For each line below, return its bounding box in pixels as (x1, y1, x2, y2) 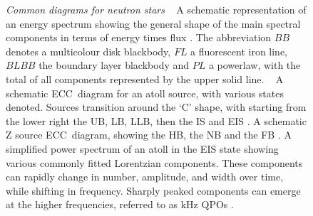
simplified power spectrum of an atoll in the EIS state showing (6, 141, 279, 156)
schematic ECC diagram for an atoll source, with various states (6, 85, 284, 100)
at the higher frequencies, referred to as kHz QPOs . (6, 197, 234, 212)
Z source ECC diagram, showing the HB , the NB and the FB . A (6, 127, 292, 142)
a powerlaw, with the (208, 58, 301, 72)
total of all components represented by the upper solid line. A (6, 71, 284, 86)
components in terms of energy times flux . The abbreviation (6, 30, 272, 45)
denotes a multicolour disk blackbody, (6, 43, 171, 58)
